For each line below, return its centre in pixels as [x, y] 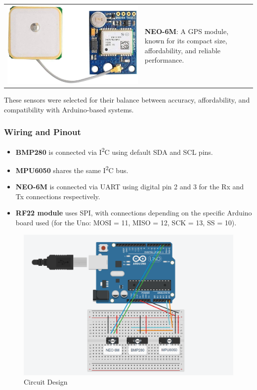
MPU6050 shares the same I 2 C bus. [72, 169]
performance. [164, 60]
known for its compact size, [186, 41]
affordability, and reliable [183, 50]
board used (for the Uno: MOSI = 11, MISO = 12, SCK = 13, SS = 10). [126, 223]
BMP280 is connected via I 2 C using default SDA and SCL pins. [114, 151]
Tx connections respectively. [58, 196]
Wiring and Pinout [43, 131]
